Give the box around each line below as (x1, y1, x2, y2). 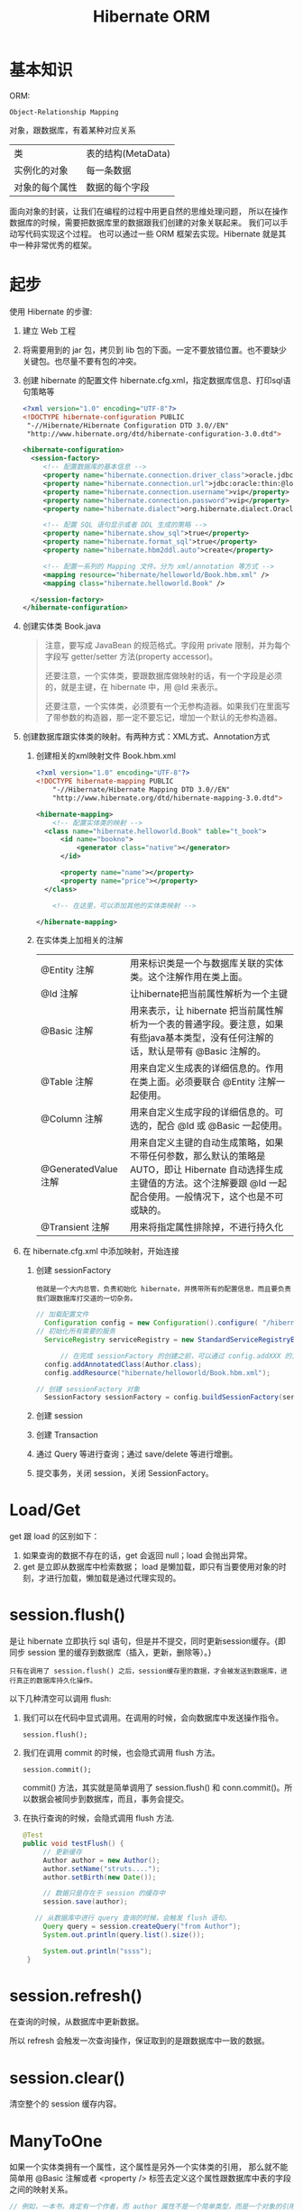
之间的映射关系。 (9, 2184, 73, 2195)
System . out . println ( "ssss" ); (42, 1946, 152, 1956)
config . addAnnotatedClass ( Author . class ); (43, 1360, 203, 1369)
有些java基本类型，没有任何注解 (129, 1032, 265, 1044)
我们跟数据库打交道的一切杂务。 (35, 1294, 137, 1304)
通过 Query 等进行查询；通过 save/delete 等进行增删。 (35, 1449, 238, 1460)
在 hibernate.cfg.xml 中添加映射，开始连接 (22, 1246, 180, 1257)
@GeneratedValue (40, 1163, 119, 1176)
